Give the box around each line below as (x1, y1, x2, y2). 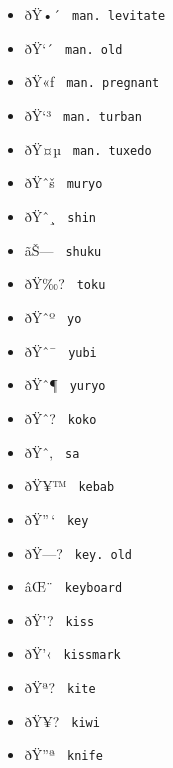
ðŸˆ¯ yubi (24, 340, 97, 361)
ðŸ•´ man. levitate (24, 4, 166, 24)
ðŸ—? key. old (24, 542, 133, 563)
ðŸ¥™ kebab (24, 475, 115, 496)
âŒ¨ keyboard (24, 576, 123, 597)
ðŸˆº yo (24, 306, 82, 327)
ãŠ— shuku (24, 239, 102, 260)
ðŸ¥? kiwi (24, 710, 100, 731)
